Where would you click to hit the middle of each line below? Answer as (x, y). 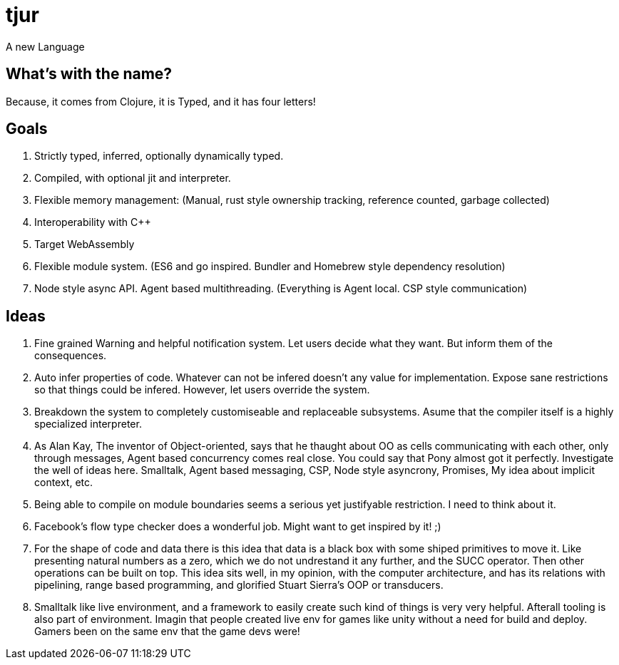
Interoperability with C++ (93, 222)
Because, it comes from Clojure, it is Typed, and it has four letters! (161, 101)
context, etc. (64, 483)
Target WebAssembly (85, 244)
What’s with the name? (89, 74)
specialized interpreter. (88, 424)
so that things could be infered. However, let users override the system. (202, 390)
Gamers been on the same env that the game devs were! (167, 632)
